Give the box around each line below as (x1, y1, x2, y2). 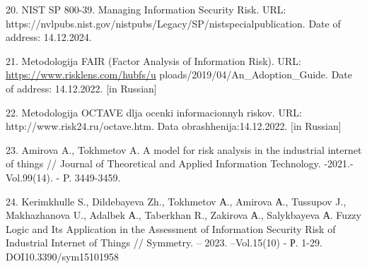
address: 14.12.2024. (6, 30, 92, 44)
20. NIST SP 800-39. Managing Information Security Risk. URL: (6, 2, 286, 16)
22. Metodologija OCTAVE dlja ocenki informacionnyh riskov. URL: (6, 104, 302, 119)
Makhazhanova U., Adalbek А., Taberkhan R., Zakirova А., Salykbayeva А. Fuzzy (6, 208, 361, 222)
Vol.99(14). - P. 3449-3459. (6, 169, 121, 184)
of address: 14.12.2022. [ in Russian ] (6, 80, 157, 95)
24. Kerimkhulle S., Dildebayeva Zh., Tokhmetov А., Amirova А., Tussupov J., (6, 193, 346, 208)
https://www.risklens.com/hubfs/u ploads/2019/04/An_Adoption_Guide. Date (6, 67, 352, 82)
